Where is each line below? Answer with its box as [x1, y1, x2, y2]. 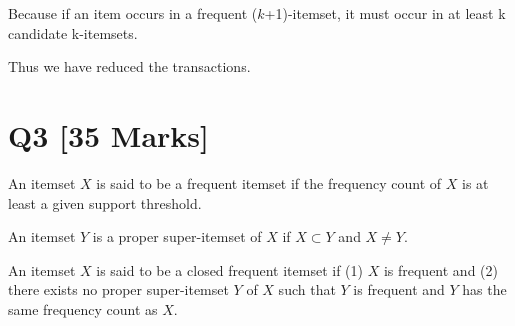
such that [278, 279, 336, 300]
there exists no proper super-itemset [8, 279, 229, 300]
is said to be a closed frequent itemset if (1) [96, 259, 363, 280]
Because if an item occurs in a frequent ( [8, 3, 258, 23]
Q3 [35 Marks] [8, 114, 210, 155]
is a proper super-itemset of [92, 226, 262, 247]
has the [462, 279, 507, 300]
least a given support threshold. [8, 192, 202, 213]
